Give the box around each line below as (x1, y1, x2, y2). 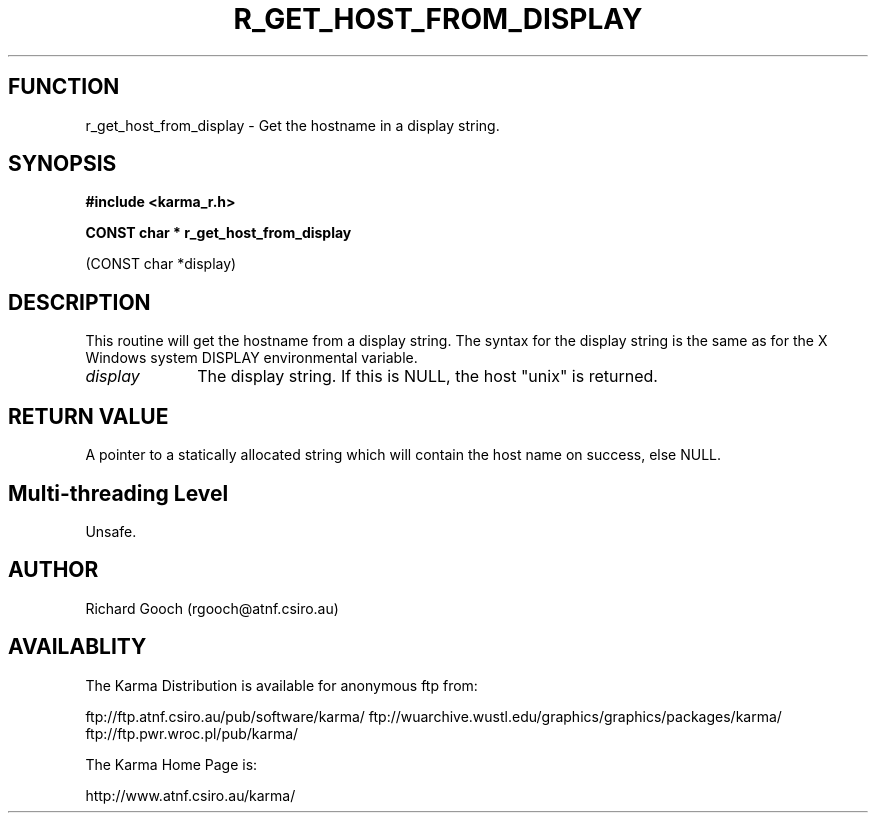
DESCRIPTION (8, 289, 151, 315)
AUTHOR (8, 557, 99, 583)
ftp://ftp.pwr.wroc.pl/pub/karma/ (85, 724, 299, 742)
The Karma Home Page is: (85, 755, 258, 773)
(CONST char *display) (85, 255, 237, 273)
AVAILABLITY (8, 634, 147, 660)
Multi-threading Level (8, 480, 229, 506)
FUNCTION (8, 74, 120, 100)
